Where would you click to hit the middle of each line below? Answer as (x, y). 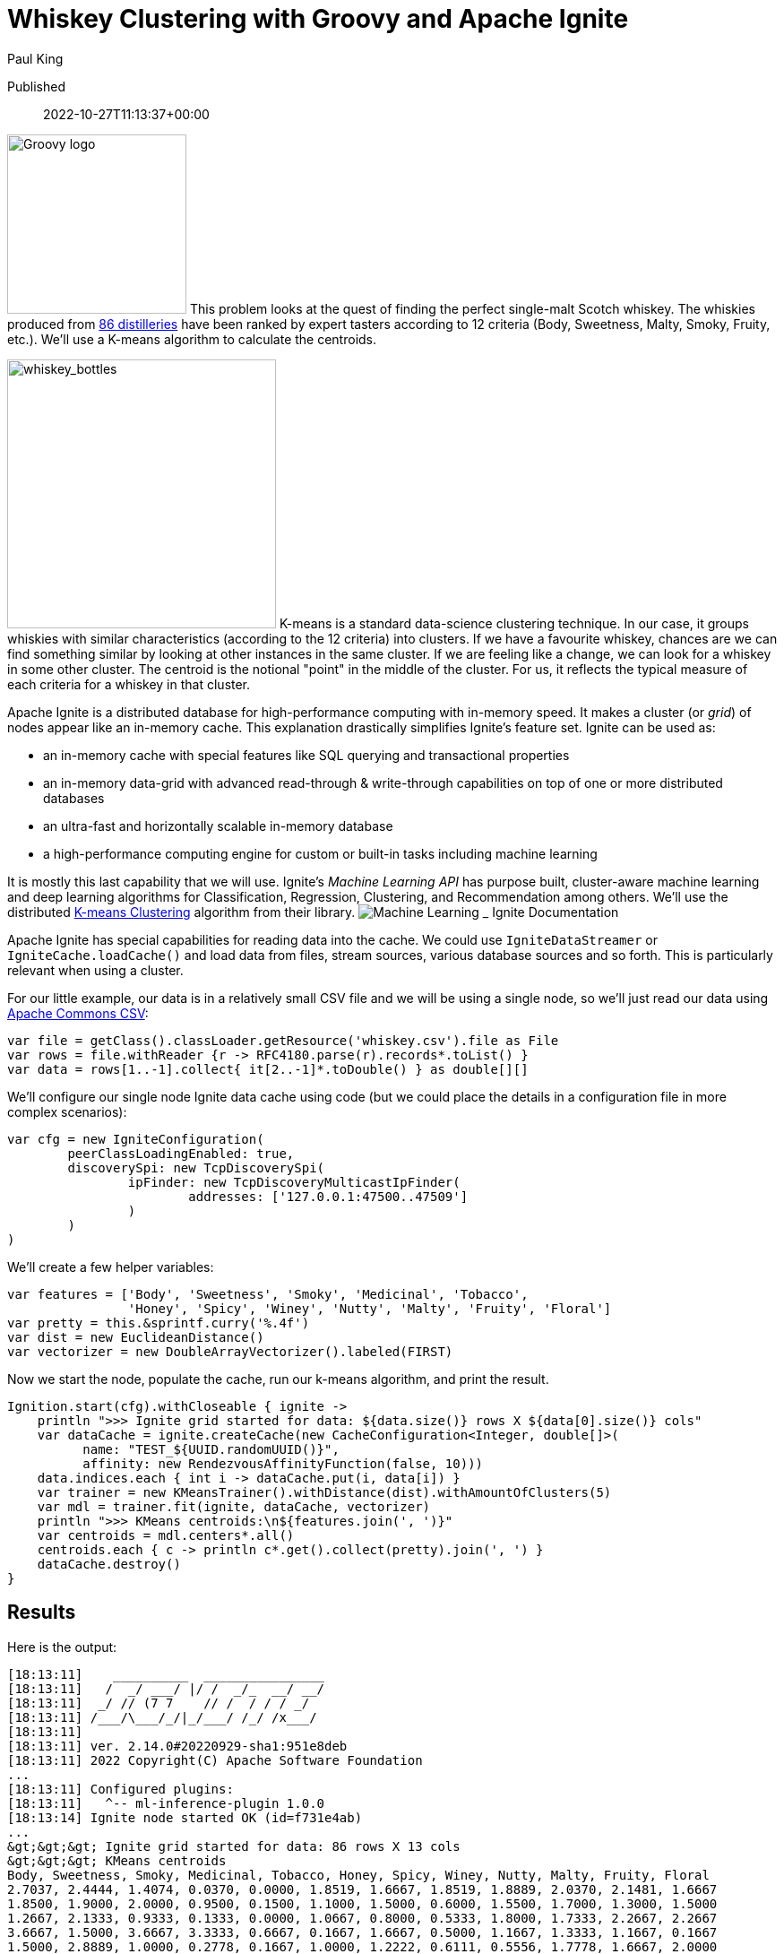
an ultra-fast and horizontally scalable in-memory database (218, 826)
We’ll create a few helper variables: (111, 1267)
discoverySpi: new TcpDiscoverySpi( (196, 1167)
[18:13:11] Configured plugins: (121, 1789)
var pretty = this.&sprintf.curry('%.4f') (159, 1323)
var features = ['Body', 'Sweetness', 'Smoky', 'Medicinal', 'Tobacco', (268, 1294)
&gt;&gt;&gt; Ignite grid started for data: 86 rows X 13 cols (234, 1846)
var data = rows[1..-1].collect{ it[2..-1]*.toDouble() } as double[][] (268, 1069)
